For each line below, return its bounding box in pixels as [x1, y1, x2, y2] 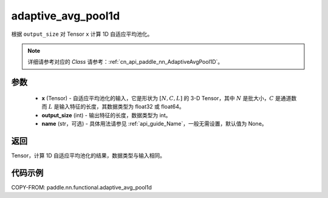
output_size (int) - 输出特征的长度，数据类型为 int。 [41, 111, 171, 118]
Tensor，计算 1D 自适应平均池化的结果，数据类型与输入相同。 [11, 152, 166, 159]
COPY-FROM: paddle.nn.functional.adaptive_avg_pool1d [11, 183, 152, 191]
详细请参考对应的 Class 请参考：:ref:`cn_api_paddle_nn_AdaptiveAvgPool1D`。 [27, 58, 224, 66]
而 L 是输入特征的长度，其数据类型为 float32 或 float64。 [41, 103, 185, 111]
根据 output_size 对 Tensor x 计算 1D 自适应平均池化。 [11, 30, 153, 38]
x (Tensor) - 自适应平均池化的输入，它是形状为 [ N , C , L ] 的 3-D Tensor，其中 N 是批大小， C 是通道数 [41, 94, 297, 101]
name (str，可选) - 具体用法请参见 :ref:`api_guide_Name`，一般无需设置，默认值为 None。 [41, 120, 267, 127]
